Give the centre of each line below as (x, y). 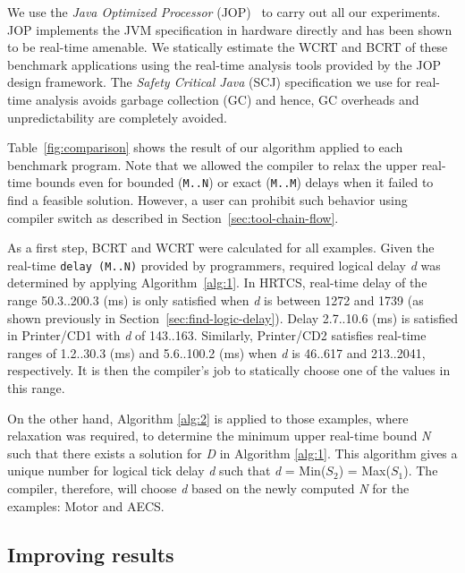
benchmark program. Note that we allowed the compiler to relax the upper (212, 164)
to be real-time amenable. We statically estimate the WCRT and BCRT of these (228, 47)
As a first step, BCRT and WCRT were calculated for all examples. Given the (221, 248)
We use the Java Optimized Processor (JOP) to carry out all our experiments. (224, 12)
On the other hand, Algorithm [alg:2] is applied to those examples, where (208, 418)
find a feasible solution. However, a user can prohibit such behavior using (207, 200)
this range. (36, 388)
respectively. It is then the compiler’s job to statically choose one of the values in (229, 370)
